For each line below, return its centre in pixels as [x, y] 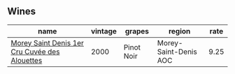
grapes [137, 31]
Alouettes [27, 60]
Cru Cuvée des [35, 52]
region [179, 31]
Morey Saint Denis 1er [47, 43]
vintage [104, 31]
